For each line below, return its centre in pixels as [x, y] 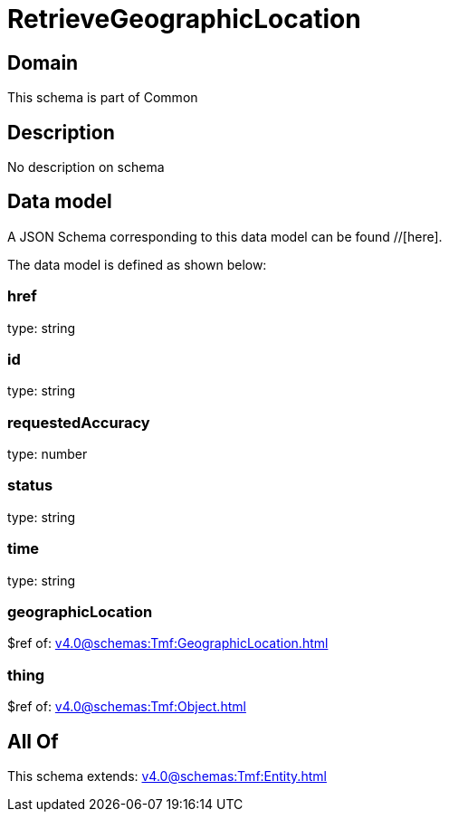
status [30, 486]
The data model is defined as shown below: [137, 264]
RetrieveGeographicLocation [184, 19]
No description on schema [86, 167]
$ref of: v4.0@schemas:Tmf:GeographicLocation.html [168, 643]
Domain [43, 62]
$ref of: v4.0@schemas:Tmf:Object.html [127, 707]
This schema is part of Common [103, 98]
